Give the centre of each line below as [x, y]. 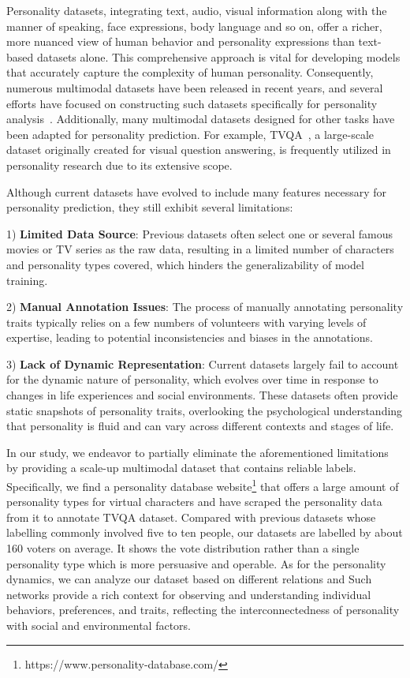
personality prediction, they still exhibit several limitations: [150, 207]
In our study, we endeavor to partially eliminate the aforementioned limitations [198, 452]
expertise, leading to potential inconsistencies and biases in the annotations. [190, 337]
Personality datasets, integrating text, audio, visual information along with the [197, 10]
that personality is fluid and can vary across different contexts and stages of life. [200, 426]
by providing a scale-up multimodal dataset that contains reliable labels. [181, 468]
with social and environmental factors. [99, 626]
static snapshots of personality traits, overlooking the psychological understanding [205, 410]
